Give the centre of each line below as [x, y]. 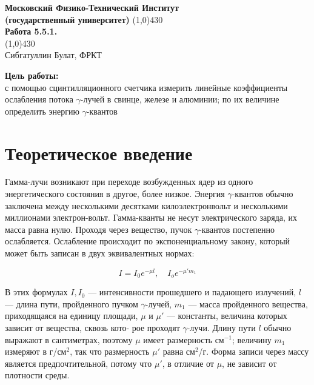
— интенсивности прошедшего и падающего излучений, [192, 292]
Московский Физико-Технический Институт [92, 7]
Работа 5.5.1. [31, 31]
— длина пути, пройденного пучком [72, 303]
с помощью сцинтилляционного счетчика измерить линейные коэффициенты [146, 87]
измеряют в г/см [36, 351]
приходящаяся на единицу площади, [72, 316]
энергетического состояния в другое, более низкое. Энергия [115, 194]
